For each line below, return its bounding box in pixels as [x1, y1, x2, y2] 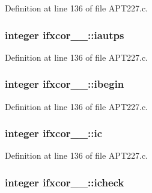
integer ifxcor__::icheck [5, 174, 124, 189]
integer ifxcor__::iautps [5, 27, 124, 42]
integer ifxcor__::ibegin [5, 76, 124, 91]
